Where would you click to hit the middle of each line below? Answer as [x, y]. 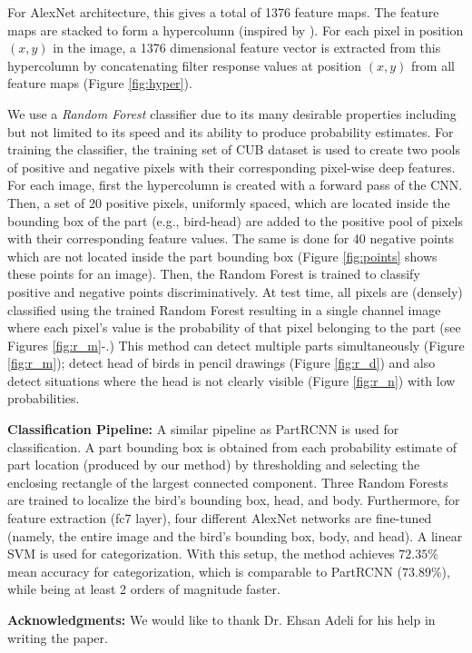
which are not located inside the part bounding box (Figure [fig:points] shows [222, 256]
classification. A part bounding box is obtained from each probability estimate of [232, 446]
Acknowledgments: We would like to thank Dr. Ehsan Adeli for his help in [221, 619]
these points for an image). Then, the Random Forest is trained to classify [214, 274]
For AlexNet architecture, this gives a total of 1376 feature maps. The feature [223, 12]
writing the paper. [58, 637]
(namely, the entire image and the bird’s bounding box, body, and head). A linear [235, 535]
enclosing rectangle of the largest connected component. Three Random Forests [228, 482]
